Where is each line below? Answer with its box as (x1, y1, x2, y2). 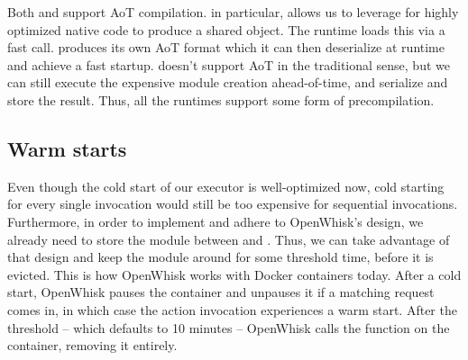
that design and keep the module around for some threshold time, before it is (7, 247, 434, 266)
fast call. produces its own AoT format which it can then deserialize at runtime (7, 38, 445, 57)
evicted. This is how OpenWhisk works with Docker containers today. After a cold (7, 265, 462, 283)
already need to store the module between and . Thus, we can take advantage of (7, 229, 450, 248)
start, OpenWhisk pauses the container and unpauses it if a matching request (7, 283, 435, 301)
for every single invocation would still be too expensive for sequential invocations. (7, 194, 458, 213)
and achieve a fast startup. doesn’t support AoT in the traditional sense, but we (7, 55, 450, 74)
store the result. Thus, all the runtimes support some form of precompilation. (7, 90, 435, 109)
